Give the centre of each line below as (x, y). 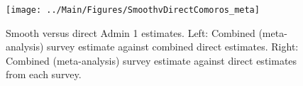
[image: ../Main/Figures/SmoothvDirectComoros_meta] (133, 10)
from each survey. (44, 74)
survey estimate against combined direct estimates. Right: (173, 47)
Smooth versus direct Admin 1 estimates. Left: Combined (131, 32)
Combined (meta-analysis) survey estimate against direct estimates (151, 60)
